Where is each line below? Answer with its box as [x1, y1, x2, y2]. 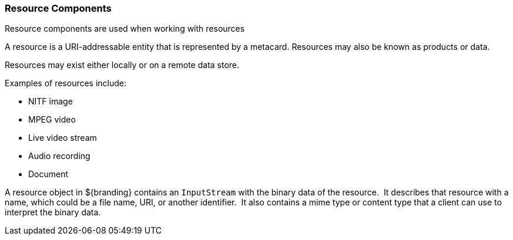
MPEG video [28, 114, 76, 125]
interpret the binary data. [5, 207, 101, 218]
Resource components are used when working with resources [5, 23, 245, 34]
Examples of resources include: [5, 78, 127, 89]
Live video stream [28, 133, 97, 143]
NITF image [28, 96, 73, 107]
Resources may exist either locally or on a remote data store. [5, 60, 240, 70]
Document [28, 169, 69, 180]
